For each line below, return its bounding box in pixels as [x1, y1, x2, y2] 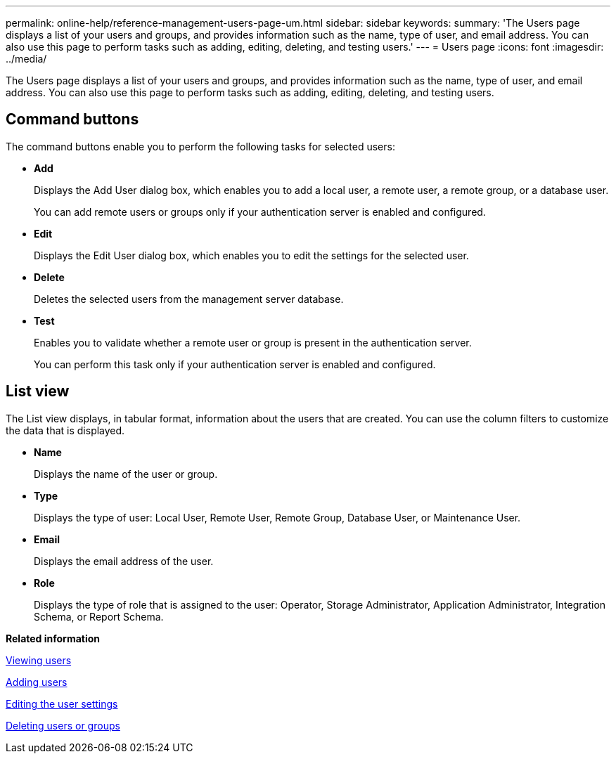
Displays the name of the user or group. [34, 467, 218, 480]
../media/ [6, 53, 47, 65]
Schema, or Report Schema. [34, 610, 164, 623]
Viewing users [6, 654, 72, 666]
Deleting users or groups [6, 719, 120, 732]
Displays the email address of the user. [34, 554, 214, 567]
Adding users [6, 675, 68, 688]
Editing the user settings [6, 697, 118, 710]
